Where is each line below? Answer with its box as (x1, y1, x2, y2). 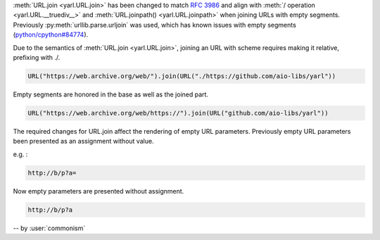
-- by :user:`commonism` (13, 224, 86, 232)
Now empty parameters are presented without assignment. (13, 187, 184, 195)
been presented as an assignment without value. (13, 137, 154, 146)
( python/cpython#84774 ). (13, 30, 89, 39)
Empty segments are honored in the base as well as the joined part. (13, 90, 209, 99)
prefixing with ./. (13, 53, 61, 61)
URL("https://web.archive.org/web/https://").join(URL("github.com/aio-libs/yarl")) (27, 109, 329, 117)
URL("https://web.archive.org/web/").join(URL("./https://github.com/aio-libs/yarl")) (27, 72, 336, 80)
